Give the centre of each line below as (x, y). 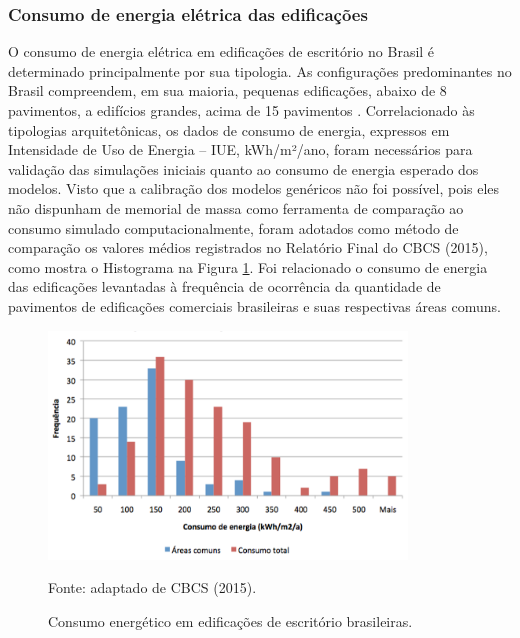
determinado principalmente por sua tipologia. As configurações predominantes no (260, 70)
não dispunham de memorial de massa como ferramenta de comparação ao (236, 207)
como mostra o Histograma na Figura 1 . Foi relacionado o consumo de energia (248, 266)
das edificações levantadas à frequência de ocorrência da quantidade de (224, 286)
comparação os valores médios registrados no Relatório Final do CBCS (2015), (248, 247)
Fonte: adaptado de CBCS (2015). (152, 587)
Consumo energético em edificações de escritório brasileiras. (230, 620)
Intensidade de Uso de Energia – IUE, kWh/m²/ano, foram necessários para (240, 149)
